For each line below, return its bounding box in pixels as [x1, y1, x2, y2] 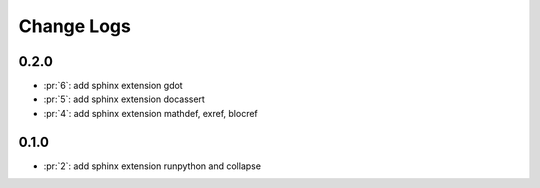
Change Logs [18, 15, 132, 37]
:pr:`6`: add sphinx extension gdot [43, 80, 184, 92]
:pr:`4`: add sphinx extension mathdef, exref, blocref [43, 107, 259, 119]
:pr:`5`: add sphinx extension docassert [43, 93, 205, 105]
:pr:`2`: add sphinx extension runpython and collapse [43, 160, 262, 172]
